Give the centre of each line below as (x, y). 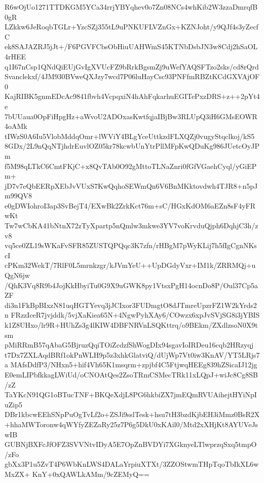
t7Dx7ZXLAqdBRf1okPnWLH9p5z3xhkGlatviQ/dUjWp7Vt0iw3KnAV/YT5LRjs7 (132, 354)
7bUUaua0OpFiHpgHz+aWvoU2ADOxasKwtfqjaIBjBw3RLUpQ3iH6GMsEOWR (131, 116)
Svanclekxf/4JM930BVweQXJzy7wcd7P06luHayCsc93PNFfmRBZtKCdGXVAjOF (132, 76)
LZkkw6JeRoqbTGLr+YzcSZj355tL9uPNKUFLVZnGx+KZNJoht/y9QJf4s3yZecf (131, 27)
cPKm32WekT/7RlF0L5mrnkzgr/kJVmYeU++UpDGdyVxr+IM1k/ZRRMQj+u (130, 265)
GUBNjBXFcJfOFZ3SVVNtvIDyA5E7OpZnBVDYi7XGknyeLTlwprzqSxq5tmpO (131, 444)
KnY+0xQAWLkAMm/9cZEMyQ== (91, 474)
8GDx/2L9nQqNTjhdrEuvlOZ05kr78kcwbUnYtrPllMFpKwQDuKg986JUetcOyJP (132, 146)
